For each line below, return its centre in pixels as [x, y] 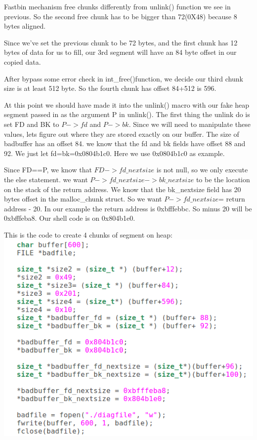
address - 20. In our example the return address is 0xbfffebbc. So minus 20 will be [128, 208]
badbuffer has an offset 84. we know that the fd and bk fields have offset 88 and [125, 143]
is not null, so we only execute [202, 170]
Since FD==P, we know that [48, 170]
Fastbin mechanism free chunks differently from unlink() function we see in [117, 6]
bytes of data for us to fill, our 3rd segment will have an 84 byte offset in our [120, 52]
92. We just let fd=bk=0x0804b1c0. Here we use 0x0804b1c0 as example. [114, 153]
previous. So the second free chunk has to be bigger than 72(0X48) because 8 [121, 16]
